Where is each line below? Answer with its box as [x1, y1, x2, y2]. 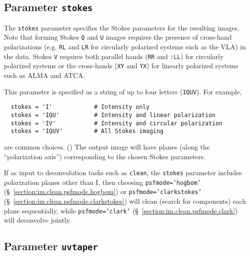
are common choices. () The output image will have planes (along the [4, 141, 210, 151]
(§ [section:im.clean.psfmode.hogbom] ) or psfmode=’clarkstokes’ [4, 186, 202, 196]
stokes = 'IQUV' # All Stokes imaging [11, 128, 164, 135]
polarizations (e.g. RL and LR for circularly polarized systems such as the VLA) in [4, 42, 246, 52]
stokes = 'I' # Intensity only [11, 104, 150, 111]
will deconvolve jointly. [4, 215, 71, 225]
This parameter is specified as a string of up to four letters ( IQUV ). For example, [4, 86, 242, 96]
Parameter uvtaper [4, 239, 98, 254]
